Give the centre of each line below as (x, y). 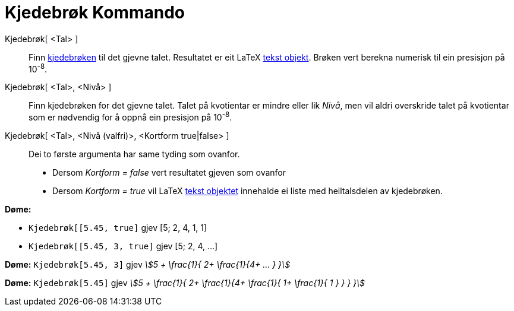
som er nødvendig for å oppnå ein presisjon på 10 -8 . (130, 117)
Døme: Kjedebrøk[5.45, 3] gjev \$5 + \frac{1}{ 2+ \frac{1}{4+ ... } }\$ (148, 265)
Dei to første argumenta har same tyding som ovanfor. (134, 154)
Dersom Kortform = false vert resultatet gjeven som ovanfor (169, 173)
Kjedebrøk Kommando (95, 12)
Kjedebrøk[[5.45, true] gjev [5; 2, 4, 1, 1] (118, 228)
